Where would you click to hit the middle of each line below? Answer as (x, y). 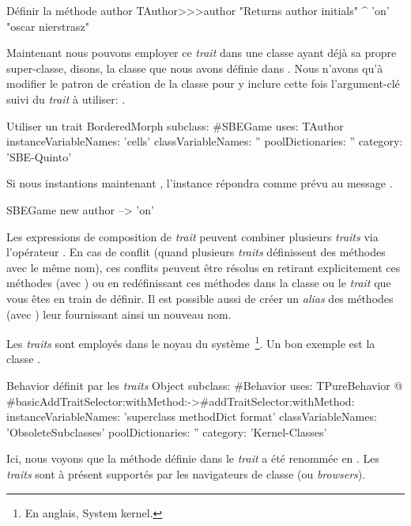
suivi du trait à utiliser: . (66, 98)
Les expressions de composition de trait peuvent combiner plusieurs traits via (192, 236)
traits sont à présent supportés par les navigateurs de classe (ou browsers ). (186, 473)
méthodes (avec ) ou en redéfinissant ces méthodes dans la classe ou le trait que (199, 283)
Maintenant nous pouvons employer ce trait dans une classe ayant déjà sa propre (202, 53)
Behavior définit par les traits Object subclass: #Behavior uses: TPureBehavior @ (205, 385)
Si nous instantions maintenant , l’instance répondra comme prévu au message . (200, 183)
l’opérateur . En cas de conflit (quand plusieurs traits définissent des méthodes (196, 252)
